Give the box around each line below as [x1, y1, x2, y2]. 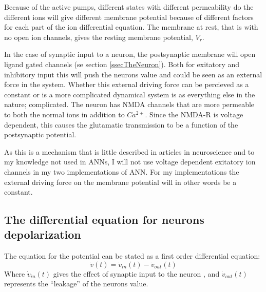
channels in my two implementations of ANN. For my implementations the [4, 166, 239, 177]
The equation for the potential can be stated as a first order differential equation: [4, 251, 260, 261]
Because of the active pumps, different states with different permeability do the [4, 2, 254, 12]
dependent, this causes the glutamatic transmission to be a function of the [4, 119, 238, 130]
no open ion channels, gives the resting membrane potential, [4, 31, 193, 42]
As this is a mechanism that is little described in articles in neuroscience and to [4, 146, 255, 157]
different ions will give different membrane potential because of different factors [4, 11, 254, 22]
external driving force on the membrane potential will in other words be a [4, 176, 237, 187]
